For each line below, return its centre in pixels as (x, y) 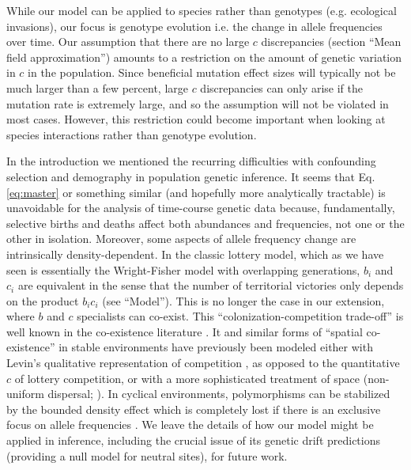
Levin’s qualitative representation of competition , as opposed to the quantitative (203, 363)
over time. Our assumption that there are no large (128, 42)
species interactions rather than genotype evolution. (132, 134)
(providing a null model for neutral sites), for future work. (147, 455)
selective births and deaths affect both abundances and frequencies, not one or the (205, 223)
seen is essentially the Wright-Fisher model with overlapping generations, (183, 269)
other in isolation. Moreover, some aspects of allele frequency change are (181, 239)
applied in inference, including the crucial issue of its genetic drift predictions (194, 440)
